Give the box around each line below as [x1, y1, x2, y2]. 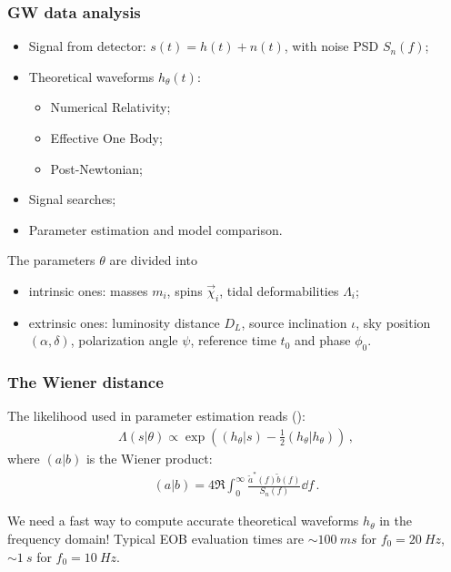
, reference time [190, 331, 276, 350]
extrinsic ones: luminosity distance [28, 312, 220, 332]
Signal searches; [28, 189, 116, 209]
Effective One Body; [50, 128, 163, 147]
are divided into [109, 250, 197, 270]
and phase [295, 331, 351, 350]
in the [379, 511, 412, 530]
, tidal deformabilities [219, 281, 339, 300]
